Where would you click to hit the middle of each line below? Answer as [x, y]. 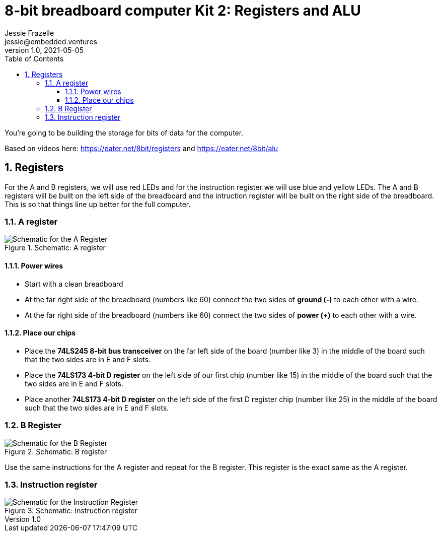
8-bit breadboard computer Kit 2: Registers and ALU [183, 11]
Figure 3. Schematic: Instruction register [71, 511]
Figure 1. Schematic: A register [55, 248]
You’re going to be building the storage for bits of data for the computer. [124, 132]
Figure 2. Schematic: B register [56, 451]
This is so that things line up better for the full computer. [98, 204]
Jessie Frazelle [29, 33]
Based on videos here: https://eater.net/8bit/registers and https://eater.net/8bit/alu [141, 148]
